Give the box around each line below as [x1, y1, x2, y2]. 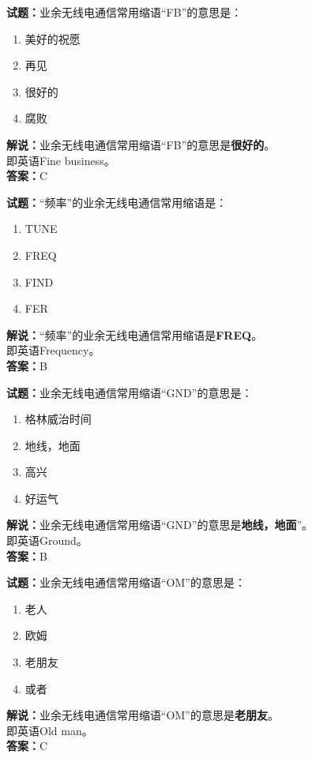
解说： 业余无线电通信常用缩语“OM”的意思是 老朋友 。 [6, 707, 279, 723]
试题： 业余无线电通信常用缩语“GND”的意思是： [6, 384, 253, 400]
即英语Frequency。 [6, 342, 100, 358]
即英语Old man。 [6, 722, 93, 738]
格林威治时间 [24, 411, 92, 427]
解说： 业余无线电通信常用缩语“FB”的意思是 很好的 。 [6, 136, 276, 152]
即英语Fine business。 [6, 152, 115, 168]
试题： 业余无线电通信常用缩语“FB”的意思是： [6, 4, 242, 20]
